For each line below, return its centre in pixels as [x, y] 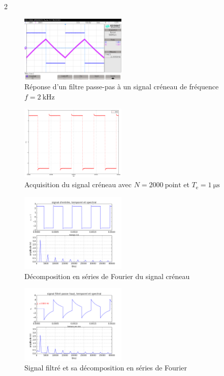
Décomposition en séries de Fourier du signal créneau [107, 276]
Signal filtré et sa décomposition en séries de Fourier [106, 368]
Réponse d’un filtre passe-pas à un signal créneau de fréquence [122, 87]
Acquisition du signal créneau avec [78, 184]
